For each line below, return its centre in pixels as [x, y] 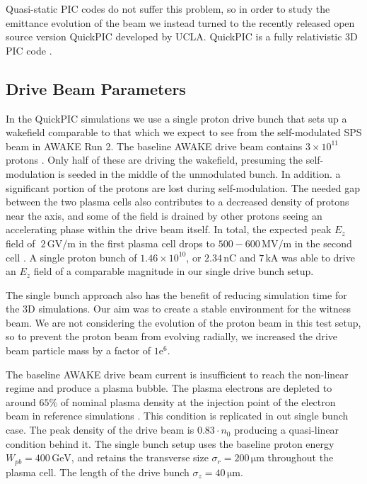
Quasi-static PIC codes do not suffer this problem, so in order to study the [168, 9]
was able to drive [318, 257]
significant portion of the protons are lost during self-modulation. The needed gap [183, 187]
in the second [323, 243]
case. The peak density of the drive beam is [100, 430]
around [21, 401]
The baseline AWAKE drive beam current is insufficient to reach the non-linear [177, 374]
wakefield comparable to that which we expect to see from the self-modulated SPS [184, 132]
